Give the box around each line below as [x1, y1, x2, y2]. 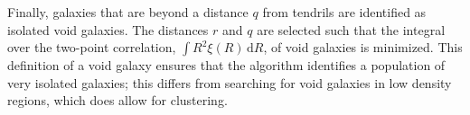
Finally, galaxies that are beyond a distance [7, 3, 249, 21]
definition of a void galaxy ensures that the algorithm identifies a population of [7, 56, 446, 75]
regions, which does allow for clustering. [7, 91, 228, 110]
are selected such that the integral [257, 20, 446, 39]
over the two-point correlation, [7, 38, 176, 57]
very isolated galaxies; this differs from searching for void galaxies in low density [7, 73, 452, 92]
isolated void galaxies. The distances [7, 20, 209, 39]
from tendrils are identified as [262, 3, 427, 21]
